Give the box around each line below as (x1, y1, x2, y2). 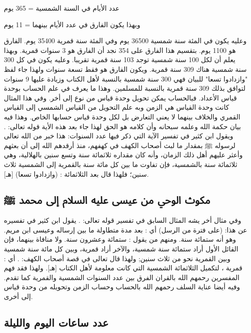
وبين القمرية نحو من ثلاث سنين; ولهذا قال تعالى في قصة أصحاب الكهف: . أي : (4, 253, 231, 263)
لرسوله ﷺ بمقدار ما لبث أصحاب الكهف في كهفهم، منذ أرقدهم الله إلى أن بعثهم (4, 140, 235, 150)
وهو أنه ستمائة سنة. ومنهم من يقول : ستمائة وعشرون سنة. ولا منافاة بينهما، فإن (4, 234, 236, 244)
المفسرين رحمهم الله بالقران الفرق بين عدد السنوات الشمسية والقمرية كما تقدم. (4, 272, 240, 282)
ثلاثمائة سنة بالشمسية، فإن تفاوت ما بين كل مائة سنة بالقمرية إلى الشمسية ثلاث (4, 159, 237, 169)
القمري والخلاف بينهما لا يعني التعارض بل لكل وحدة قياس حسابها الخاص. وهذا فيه (4, 111, 240, 121)
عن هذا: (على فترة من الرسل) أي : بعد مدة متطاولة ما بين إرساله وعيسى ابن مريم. (4, 224, 248, 234)
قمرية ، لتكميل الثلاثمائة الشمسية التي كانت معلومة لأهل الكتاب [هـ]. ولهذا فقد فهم (4, 263, 243, 273)
